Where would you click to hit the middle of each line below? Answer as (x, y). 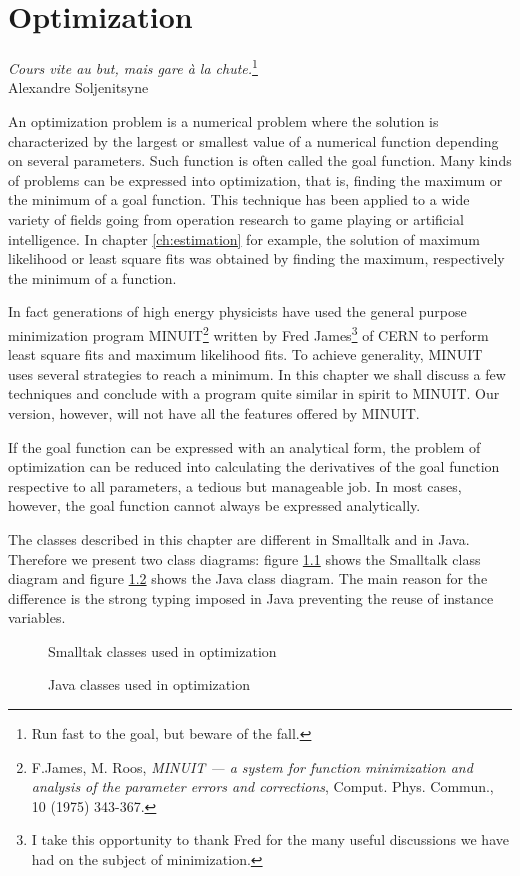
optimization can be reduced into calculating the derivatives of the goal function (254, 466)
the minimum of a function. (92, 277)
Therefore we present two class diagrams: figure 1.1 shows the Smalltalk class (244, 558)
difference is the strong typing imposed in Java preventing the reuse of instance (251, 597)
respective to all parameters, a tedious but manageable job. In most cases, (235, 485)
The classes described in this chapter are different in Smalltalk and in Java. (239, 538)
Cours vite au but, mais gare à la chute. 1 (133, 66)
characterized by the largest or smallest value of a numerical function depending (253, 140)
